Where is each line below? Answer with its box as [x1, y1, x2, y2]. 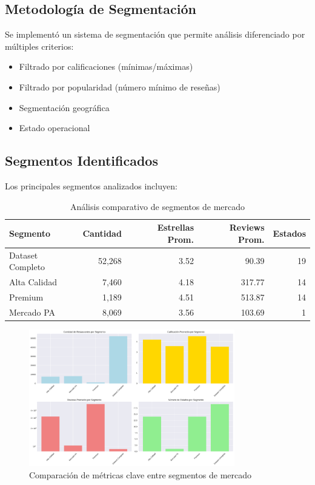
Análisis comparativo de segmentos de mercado [70, 200, 245, 212]
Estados [273, 226, 306, 239]
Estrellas [157, 221, 194, 234]
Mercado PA [9, 305, 56, 318]
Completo [9, 260, 45, 273]
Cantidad [82, 226, 122, 239]
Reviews [229, 221, 265, 234]
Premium [9, 290, 44, 303]
